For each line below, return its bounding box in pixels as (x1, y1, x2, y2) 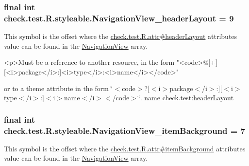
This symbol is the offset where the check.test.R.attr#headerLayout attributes (4, 31, 237, 41)
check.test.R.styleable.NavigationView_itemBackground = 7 (4, 124, 246, 136)
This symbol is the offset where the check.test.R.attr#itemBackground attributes (4, 143, 246, 153)
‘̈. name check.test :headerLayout (138, 92, 234, 103)
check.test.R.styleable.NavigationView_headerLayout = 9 (4, 12, 234, 24)
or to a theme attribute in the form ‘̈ (4, 83, 113, 93)
